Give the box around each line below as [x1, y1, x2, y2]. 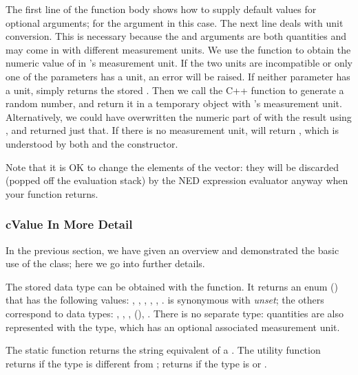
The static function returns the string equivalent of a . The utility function [6, 343, 321, 357]
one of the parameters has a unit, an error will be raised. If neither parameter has [6, 69, 350, 83]
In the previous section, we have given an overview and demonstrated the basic [6, 242, 339, 257]
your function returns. [6, 186, 98, 201]
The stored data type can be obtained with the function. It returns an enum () [6, 279, 338, 293]
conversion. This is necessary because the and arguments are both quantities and [6, 29, 347, 43]
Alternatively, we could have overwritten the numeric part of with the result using [6, 109, 352, 124]
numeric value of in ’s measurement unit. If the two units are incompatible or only [6, 56, 352, 70]
